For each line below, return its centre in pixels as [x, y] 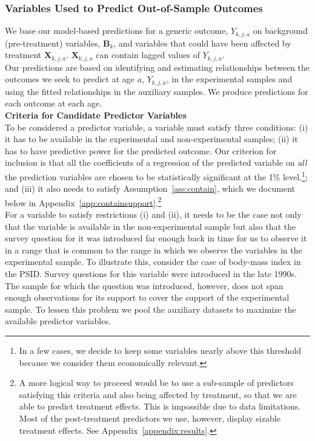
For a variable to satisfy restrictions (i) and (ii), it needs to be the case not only [153, 214]
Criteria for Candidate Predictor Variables [96, 115]
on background [280, 31]
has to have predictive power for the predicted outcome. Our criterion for [141, 150]
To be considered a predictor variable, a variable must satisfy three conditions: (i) [157, 127]
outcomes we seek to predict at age [70, 79]
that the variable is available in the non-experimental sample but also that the [151, 226]
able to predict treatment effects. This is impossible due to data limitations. [160, 406]
